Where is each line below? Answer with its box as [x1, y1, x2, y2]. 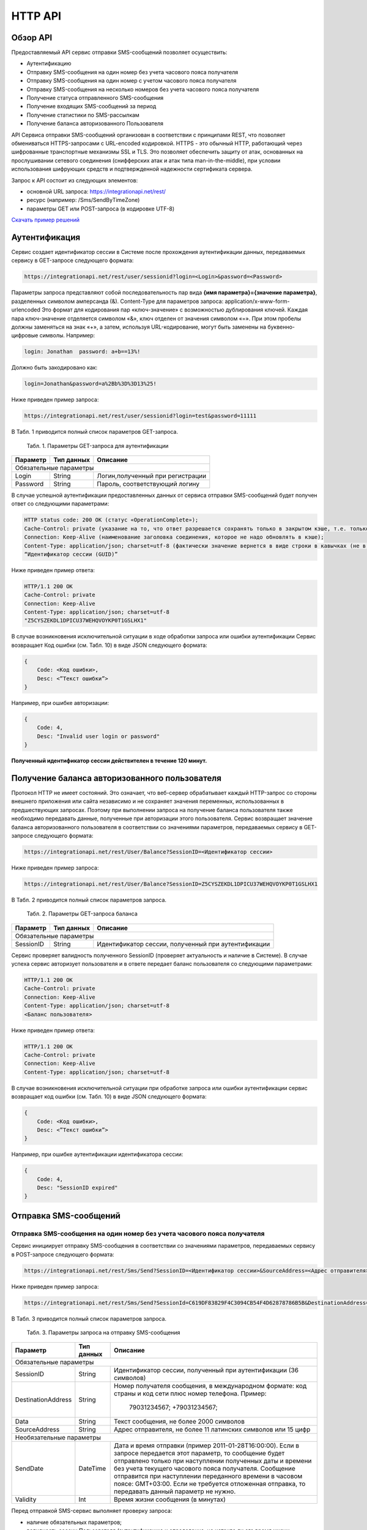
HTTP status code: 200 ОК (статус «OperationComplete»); [24, 517, 199, 523]
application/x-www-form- [224, 297, 290, 305]
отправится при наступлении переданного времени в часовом [114, 1472, 303, 1480]
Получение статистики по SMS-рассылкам [26, 111, 140, 119]
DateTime [78, 1465, 106, 1473]
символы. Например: [39, 332, 95, 339]
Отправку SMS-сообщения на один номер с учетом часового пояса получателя [26, 77, 237, 84]
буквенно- [267, 323, 295, 330]
